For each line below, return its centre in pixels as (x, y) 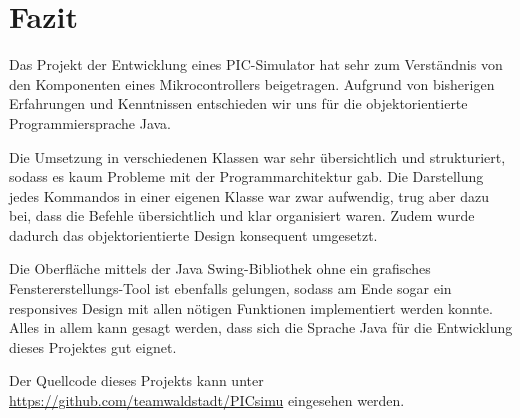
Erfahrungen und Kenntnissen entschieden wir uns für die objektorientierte (238, 103)
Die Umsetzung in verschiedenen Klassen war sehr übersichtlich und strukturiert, (257, 156)
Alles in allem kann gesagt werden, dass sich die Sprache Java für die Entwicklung (261, 327)
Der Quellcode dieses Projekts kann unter (136, 380)
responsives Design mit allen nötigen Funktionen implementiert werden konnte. (251, 307)
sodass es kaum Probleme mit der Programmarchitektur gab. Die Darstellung (246, 176)
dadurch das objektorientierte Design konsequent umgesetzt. (193, 234)
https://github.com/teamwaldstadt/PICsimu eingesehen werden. (207, 400)
